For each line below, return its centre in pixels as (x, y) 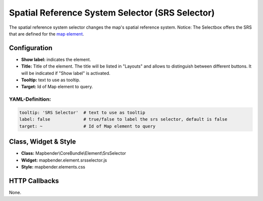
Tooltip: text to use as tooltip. (51, 80)
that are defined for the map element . (47, 34)
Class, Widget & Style (43, 142)
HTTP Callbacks (34, 181)
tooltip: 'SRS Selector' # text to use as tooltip (82, 112)
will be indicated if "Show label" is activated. (66, 73)
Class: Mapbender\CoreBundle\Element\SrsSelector (74, 153)
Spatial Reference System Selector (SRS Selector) (112, 13)
